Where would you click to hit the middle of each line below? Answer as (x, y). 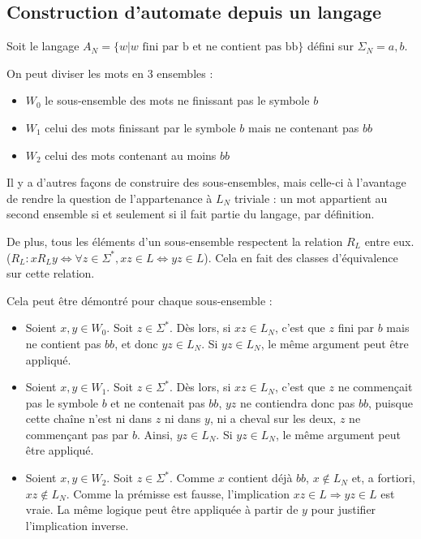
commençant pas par (77, 434)
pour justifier (344, 509)
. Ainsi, (155, 434)
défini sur (330, 46)
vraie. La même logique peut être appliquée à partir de (162, 509)
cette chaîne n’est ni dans (89, 418)
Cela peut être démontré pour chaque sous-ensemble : (140, 300)
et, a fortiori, (383, 478)
